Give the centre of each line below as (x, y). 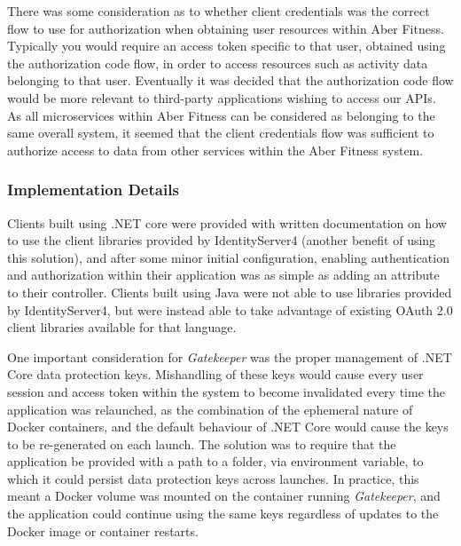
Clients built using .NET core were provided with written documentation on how (227, 222)
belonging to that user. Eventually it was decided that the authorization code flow (230, 80)
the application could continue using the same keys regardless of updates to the (223, 514)
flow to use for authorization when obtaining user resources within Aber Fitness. (226, 28)
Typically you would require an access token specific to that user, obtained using (227, 46)
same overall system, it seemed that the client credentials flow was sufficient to (221, 133)
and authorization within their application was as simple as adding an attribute (223, 275)
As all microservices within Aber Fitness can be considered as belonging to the (221, 115)
